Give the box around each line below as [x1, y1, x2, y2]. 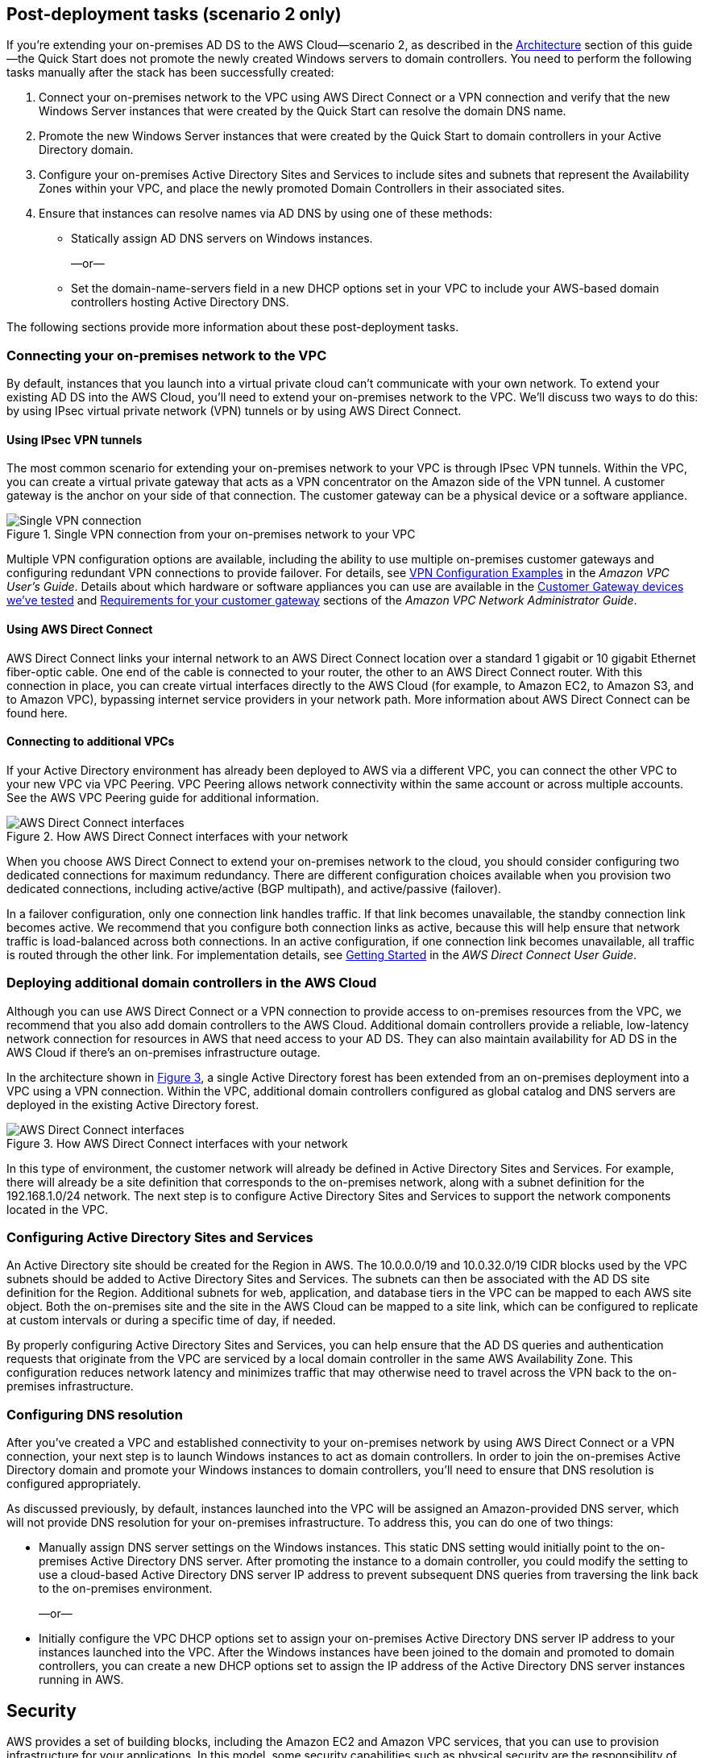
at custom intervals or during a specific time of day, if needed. [6, 1313, 336, 1328]
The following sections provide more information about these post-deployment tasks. [6, 320, 459, 335]
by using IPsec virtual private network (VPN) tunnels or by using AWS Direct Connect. [6, 404, 462, 418]
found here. [6, 705, 68, 720]
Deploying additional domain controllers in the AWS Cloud [6, 975, 377, 991]
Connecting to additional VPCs [6, 734, 175, 749]
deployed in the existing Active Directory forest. [6, 1097, 259, 1112]
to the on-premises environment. [39, 1581, 213, 1596]
